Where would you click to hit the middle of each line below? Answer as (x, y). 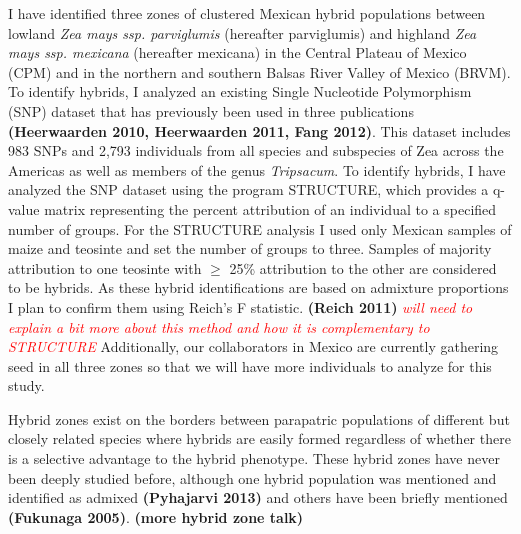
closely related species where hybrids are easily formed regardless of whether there (259, 438)
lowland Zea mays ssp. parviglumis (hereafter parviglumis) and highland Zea (242, 32)
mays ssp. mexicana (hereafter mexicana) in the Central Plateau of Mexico (237, 52)
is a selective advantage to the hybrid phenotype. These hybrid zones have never (254, 458)
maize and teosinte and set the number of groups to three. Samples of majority (250, 248)
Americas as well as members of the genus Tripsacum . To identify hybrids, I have (257, 169)
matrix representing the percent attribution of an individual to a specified (270, 208)
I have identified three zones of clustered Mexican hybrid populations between (247, 13)
